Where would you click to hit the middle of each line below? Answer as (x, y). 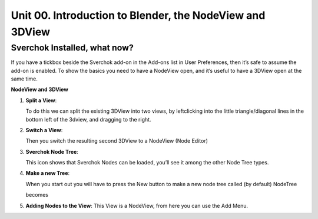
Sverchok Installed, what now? (72, 48)
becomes (37, 195)
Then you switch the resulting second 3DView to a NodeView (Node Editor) (117, 141)
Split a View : (41, 100)
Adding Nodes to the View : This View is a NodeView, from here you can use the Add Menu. (137, 205)
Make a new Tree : (48, 173)
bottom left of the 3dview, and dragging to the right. (88, 119)
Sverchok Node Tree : (52, 151)
